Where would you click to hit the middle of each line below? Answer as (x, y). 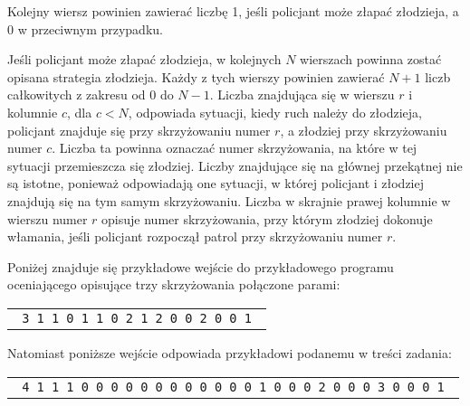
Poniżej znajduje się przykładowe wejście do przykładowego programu (201, 266)
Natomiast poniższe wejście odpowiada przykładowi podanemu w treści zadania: (230, 352)
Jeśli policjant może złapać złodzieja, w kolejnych (144, 59)
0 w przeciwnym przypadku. (85, 28)
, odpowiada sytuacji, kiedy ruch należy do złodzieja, (275, 112)
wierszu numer (48, 218)
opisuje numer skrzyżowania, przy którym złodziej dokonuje (267, 218)
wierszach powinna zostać (371, 59)
